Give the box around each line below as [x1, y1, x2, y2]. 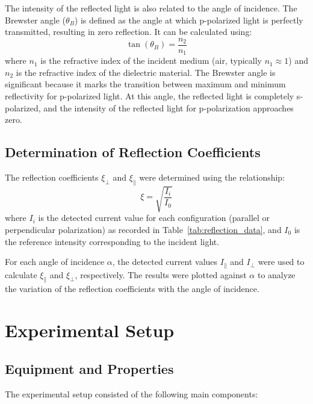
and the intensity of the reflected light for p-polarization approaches [43, 101, 294, 114]
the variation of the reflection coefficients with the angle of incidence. [5, 282, 259, 295]
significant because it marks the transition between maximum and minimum [5, 78, 286, 90]
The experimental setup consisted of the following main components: [5, 387, 258, 400]
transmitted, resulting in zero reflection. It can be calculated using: [5, 25, 252, 38]
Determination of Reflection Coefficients [5, 143, 261, 161]
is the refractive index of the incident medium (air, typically [40, 54, 262, 67]
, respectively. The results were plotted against [75, 268, 247, 281]
